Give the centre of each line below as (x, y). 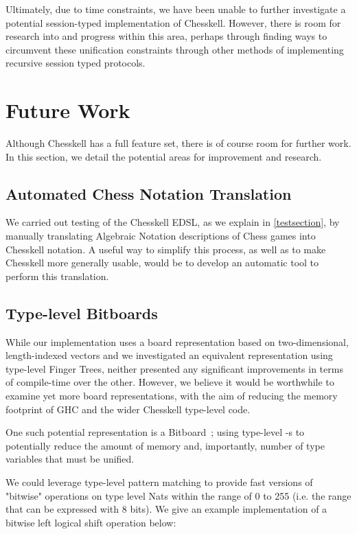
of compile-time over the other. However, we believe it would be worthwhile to (170, 382)
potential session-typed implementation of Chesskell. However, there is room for (173, 22)
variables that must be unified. (70, 459)
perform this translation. (57, 276)
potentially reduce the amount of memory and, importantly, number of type (165, 445)
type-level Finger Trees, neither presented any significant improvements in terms (174, 368)
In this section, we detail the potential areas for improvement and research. (164, 156)
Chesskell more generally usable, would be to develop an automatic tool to (162, 263)
